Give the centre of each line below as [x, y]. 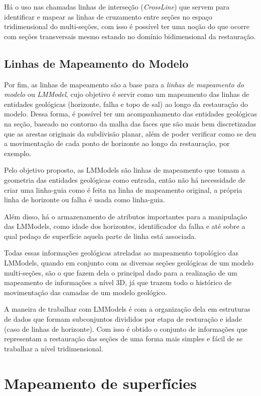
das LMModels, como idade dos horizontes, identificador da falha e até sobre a [125, 226]
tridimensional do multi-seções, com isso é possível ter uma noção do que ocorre [127, 26]
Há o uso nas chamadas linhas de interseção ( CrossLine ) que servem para [117, 7]
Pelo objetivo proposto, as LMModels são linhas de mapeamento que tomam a [124, 170]
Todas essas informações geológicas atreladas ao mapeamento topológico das [121, 253]
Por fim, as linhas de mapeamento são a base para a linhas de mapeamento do [124, 84]
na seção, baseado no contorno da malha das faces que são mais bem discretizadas [130, 123]
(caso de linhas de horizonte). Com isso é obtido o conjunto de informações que [126, 328]
